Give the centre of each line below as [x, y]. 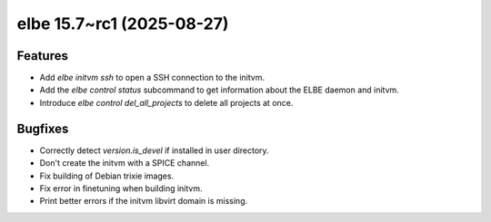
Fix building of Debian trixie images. [107, 176]
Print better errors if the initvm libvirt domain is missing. [144, 201]
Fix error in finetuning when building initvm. [121, 188]
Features [42, 56]
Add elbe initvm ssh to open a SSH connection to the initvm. [152, 78]
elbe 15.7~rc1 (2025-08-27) [123, 24]
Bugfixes [43, 128]
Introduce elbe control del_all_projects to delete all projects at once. [166, 102]
